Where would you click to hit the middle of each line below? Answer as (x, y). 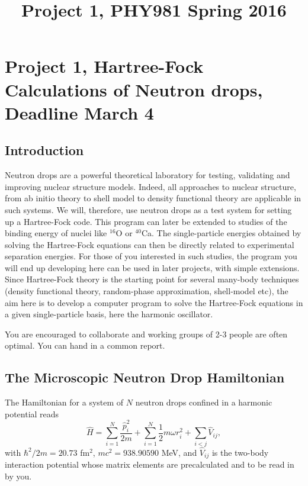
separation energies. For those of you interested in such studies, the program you (151, 256)
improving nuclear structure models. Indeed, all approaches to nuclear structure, (150, 186)
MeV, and (179, 452)
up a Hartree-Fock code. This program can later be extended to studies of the (146, 221)
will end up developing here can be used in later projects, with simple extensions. (152, 267)
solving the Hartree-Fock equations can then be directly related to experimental (150, 244)
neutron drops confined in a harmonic (204, 402)
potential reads (32, 413)
